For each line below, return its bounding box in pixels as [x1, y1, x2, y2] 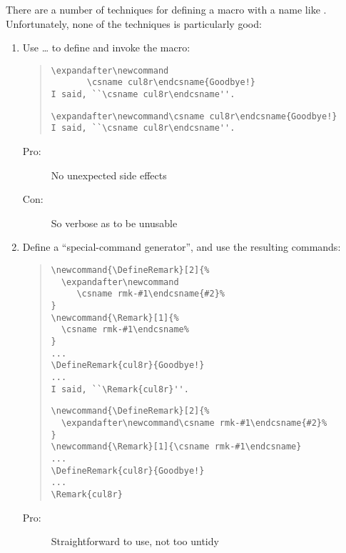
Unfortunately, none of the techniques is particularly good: [6, 16, 262, 31]
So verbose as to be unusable [51, 215, 178, 230]
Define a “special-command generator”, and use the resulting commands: [22, 239, 341, 254]
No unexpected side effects [51, 167, 167, 182]
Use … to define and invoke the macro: [22, 40, 190, 55]
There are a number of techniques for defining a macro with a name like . [6, 2, 327, 16]
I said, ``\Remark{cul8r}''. [51, 384, 189, 394]
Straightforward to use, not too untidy [51, 534, 219, 549]
